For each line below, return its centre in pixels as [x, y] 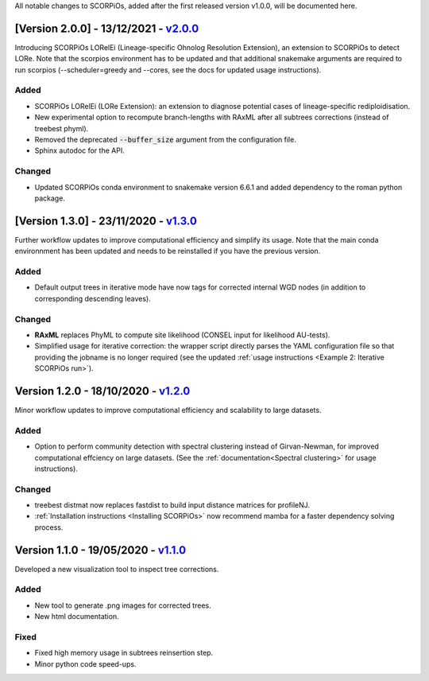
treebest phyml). [62, 128]
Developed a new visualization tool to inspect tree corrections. [117, 569]
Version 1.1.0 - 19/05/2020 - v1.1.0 [100, 550]
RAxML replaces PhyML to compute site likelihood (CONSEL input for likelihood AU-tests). [182, 335]
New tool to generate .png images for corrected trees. [123, 605]
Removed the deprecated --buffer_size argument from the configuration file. [166, 140]
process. [49, 527]
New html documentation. [77, 617]
